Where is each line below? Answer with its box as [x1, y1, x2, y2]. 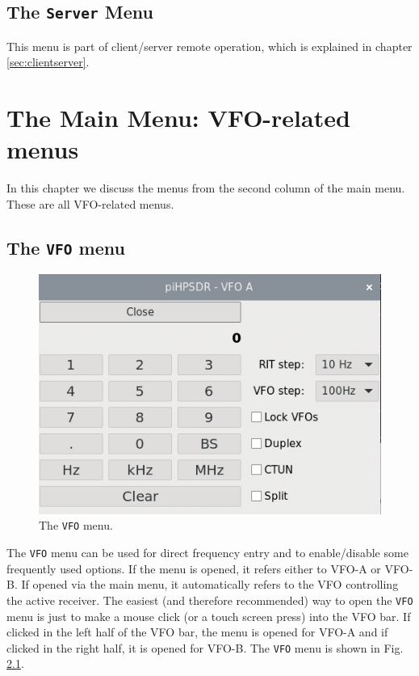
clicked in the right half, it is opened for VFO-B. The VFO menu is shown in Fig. [6, 639, 404, 656]
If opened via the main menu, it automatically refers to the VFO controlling [21, 576, 399, 593]
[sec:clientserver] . [6, 53, 90, 70]
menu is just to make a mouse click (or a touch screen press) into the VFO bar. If [6, 607, 411, 624]
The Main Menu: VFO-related [6, 101, 350, 134]
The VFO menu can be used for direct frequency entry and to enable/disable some [6, 544, 409, 561]
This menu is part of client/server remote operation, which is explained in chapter [6, 37, 413, 54]
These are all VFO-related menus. [6, 195, 174, 212]
